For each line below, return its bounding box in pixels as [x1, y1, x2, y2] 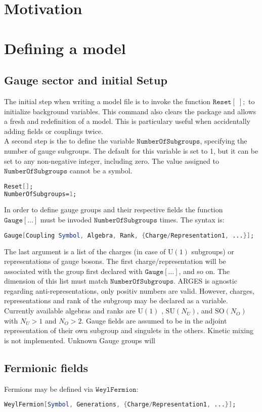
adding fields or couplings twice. [4, 125, 103, 136]
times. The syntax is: [159, 214, 225, 225]
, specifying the [200, 135, 247, 146]
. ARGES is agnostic [173, 276, 237, 286]
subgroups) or [191, 246, 234, 256]
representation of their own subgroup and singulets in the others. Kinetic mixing [4, 325, 253, 336]
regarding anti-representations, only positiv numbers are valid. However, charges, [4, 285, 254, 296]
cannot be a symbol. [69, 165, 133, 176]
